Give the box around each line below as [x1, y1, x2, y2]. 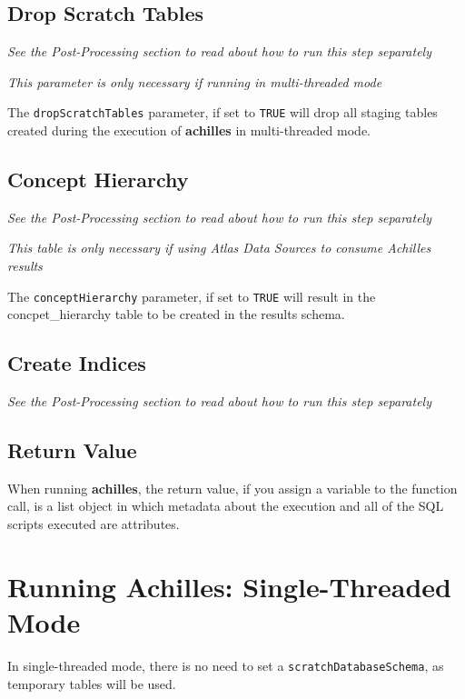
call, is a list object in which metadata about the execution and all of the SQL [7, 496, 444, 515]
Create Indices [7, 349, 146, 377]
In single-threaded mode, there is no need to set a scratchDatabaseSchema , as [7, 655, 444, 674]
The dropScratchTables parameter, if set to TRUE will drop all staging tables [7, 103, 438, 122]
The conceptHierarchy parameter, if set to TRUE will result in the [7, 286, 376, 305]
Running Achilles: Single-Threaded [7, 567, 451, 604]
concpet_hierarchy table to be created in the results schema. [7, 305, 345, 324]
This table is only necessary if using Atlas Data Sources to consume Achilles [7, 238, 431, 257]
